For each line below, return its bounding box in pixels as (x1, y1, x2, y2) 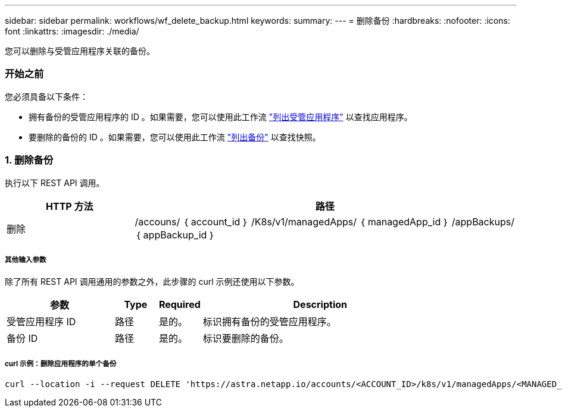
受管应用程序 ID (7, 316, 76, 328)
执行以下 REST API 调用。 (5, 177, 105, 188)
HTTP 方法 (46, 200, 93, 212)
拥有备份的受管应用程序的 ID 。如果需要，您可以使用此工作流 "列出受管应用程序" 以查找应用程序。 (29, 111, 413, 122)
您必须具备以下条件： (5, 91, 88, 102)
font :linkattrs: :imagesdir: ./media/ (5, 26, 139, 36)
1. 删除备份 (5, 154, 54, 166)
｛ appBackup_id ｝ (135, 228, 216, 241)
